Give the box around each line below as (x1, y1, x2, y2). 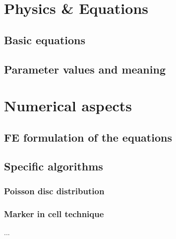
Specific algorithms (4, 159, 103, 174)
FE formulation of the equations (4, 129, 172, 145)
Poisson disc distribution (4, 184, 105, 197)
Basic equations (4, 32, 86, 47)
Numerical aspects (4, 95, 132, 116)
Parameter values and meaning (4, 61, 166, 77)
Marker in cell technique (4, 207, 104, 220)
